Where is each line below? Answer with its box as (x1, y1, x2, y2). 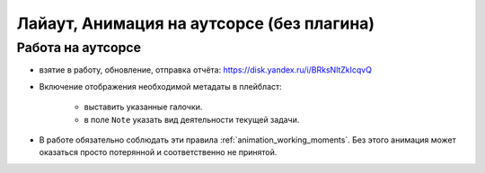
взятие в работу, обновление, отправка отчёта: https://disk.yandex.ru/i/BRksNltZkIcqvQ (39, 65, 373, 75)
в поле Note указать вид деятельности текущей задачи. (84, 114, 300, 125)
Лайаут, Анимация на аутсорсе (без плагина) (16, 13, 375, 33)
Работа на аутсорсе (16, 39, 142, 56)
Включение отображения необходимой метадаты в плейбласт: (39, 81, 282, 91)
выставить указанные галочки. (84, 101, 203, 112)
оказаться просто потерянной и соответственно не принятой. (39, 147, 278, 158)
